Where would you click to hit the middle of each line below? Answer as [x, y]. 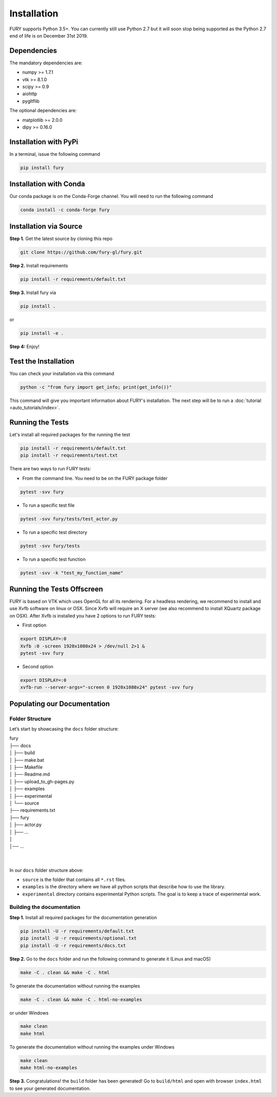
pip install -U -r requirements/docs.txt [73, 945]
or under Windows [29, 1013]
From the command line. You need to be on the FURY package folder [95, 478]
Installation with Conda [47, 184]
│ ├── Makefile [26, 767]
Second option [38, 666]
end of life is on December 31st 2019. [49, 35]
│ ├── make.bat [27, 760]
